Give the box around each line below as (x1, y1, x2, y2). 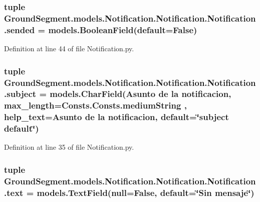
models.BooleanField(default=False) (48, 23, 197, 36)
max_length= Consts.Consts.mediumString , (4, 99, 187, 112)
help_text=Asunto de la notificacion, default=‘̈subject (4, 111, 229, 123)
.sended (4, 23, 35, 36)
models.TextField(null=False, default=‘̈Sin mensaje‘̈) (37, 186, 254, 198)
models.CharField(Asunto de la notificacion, (50, 87, 231, 100)
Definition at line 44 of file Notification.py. (4, 43, 134, 54)
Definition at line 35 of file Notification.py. (4, 142, 134, 152)
